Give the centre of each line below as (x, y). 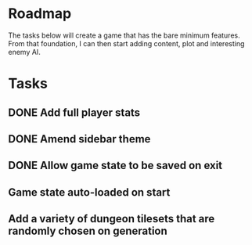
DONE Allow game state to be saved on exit (115, 166)
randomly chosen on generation (88, 231)
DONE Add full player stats (74, 112)
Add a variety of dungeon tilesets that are (112, 219)
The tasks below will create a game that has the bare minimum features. (124, 35)
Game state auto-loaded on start (89, 192)
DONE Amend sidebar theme (79, 139)
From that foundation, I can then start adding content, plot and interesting (126, 43)
